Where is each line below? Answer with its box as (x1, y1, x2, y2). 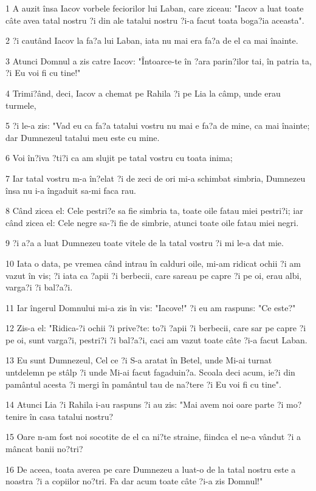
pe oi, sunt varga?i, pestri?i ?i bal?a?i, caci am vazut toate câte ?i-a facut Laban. (5, 333, 307, 346)
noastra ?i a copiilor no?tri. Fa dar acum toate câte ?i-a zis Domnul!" (5, 475, 263, 487)
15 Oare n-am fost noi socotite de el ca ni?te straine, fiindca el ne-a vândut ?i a (5, 430, 301, 443)
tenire (5, 410, 27, 422)
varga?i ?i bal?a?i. (5, 281, 73, 294)
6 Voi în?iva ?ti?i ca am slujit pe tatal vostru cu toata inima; (5, 151, 233, 164)
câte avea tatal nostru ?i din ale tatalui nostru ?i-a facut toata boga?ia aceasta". (5, 13, 304, 26)
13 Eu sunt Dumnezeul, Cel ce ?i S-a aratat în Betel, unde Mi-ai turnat (5, 354, 272, 366)
